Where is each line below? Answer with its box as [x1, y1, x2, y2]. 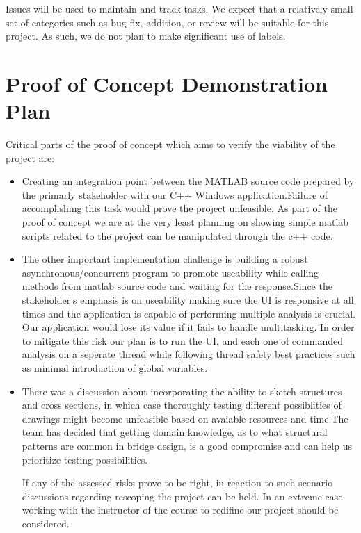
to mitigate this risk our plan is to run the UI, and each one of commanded [22, 333, 343, 347]
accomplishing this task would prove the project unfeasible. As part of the [22, 201, 337, 215]
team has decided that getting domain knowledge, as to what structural [22, 425, 328, 439]
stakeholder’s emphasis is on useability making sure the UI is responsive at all [22, 293, 354, 307]
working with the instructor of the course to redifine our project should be [22, 502, 339, 517]
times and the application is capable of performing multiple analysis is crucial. [22, 306, 356, 320]
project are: [6, 150, 55, 165]
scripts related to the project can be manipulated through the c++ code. [22, 228, 333, 243]
